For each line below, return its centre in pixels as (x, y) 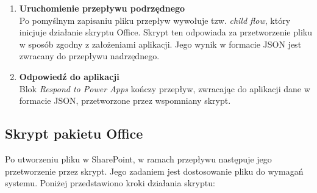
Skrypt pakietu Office (74, 133)
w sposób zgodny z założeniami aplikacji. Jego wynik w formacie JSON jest (160, 44)
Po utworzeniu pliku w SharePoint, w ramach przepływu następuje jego (138, 158)
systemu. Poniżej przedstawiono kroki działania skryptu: (110, 183)
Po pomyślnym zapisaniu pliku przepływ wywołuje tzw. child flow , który (155, 20)
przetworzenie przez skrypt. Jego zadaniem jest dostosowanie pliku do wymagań (154, 171)
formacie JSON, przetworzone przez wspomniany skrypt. (125, 100)
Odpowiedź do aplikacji (69, 76)
